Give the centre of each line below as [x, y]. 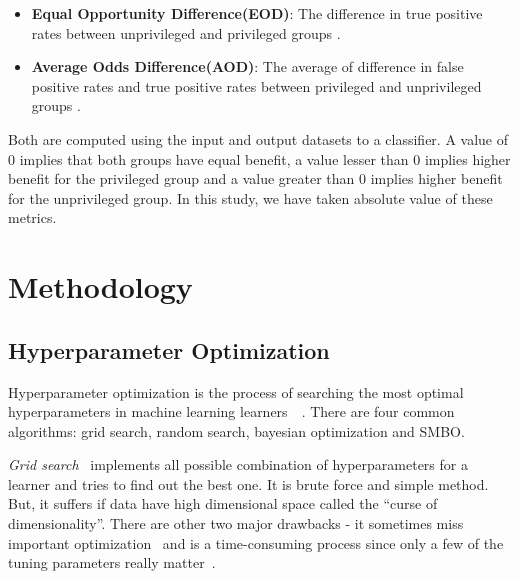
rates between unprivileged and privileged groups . [186, 32]
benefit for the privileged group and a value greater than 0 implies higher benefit [255, 178]
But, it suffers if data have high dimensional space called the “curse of [223, 503]
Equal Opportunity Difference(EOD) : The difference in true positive [257, 13]
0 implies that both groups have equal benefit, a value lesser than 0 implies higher [259, 158]
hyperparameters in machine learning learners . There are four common [231, 411]
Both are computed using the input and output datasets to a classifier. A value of [258, 138]
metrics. [32, 217]
